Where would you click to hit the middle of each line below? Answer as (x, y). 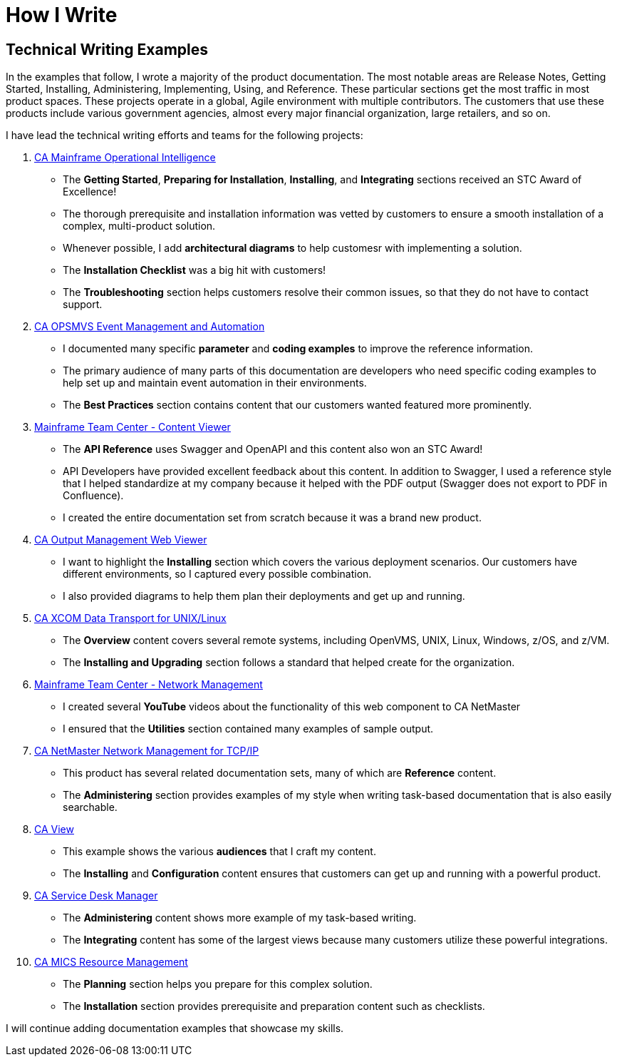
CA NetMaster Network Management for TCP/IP (147, 751)
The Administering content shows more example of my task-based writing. (240, 918)
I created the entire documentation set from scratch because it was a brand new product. (272, 518)
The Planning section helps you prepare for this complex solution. (218, 984)
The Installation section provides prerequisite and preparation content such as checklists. (274, 1006)
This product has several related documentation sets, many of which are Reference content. (280, 773)
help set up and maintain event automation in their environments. (215, 383)
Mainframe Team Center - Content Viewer (133, 427)
